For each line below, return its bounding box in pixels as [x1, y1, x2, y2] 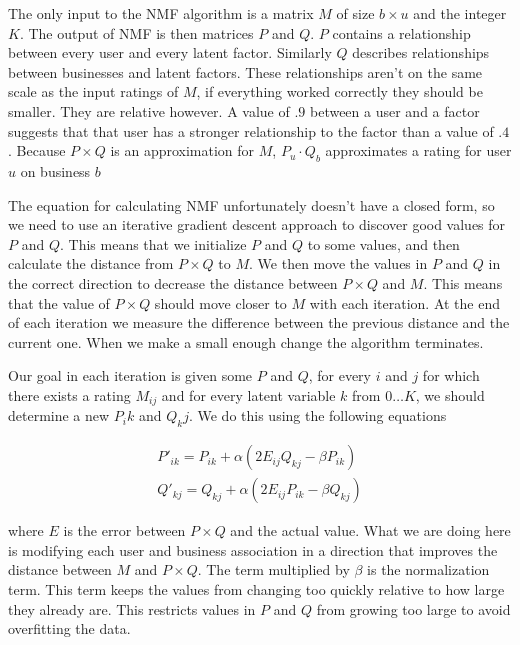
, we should [415, 384, 485, 405]
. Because [8, 140, 66, 161]
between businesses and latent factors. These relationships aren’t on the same [8, 61, 483, 82]
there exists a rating [8, 384, 131, 405]
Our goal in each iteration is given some [8, 365, 253, 386]
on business [20, 160, 91, 181]
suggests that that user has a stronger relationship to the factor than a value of [8, 120, 494, 141]
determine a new [8, 405, 110, 426]
